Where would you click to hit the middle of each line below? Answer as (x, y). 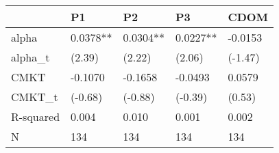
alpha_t (31, 57)
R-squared (36, 116)
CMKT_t (35, 97)
